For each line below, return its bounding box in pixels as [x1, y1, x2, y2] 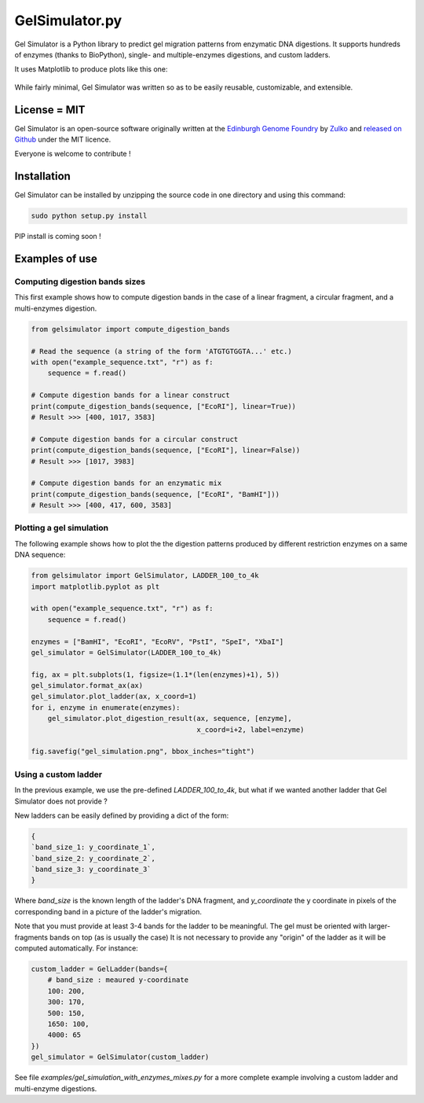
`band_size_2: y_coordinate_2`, [31, 854, 156, 862]
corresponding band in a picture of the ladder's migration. [14, 906, 203, 916]
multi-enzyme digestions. [14, 1083, 97, 1093]
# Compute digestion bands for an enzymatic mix [31, 479, 222, 487]
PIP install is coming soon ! [14, 232, 101, 241]
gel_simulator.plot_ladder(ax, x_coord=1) [31, 692, 197, 701]
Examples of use [14, 252, 97, 266]
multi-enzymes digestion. [14, 303, 97, 313]
